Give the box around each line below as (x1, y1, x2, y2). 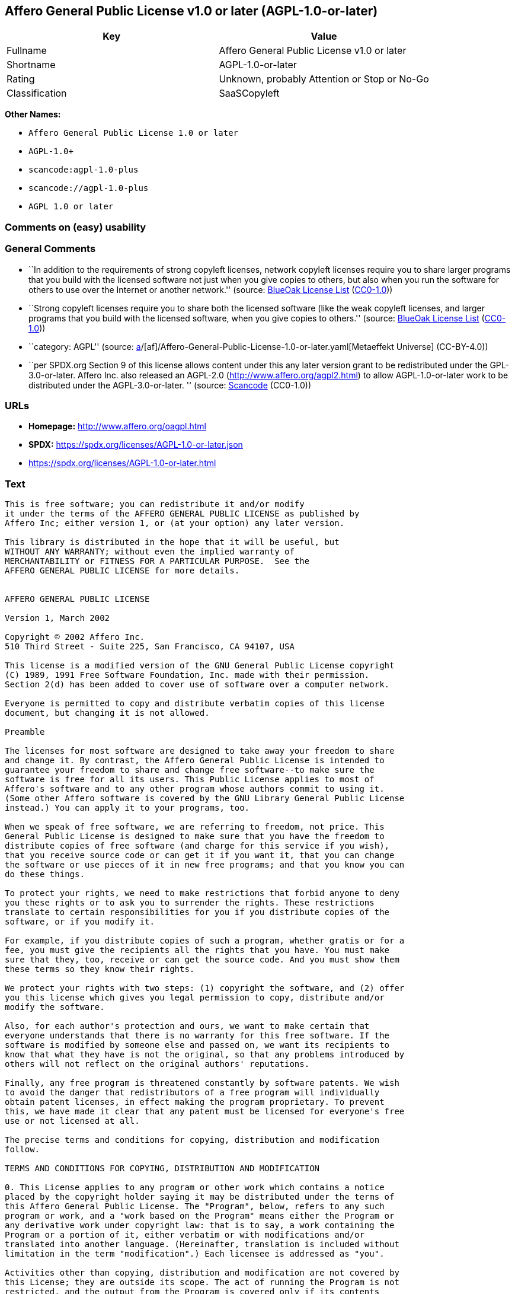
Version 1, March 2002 (5, 613, 110, 623)
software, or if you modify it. (5, 917, 155, 927)
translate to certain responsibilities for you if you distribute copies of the (5, 907, 390, 917)
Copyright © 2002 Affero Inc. (5, 632, 145, 642)
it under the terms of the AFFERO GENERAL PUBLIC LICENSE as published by (5, 509, 360, 519)
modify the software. (5, 1002, 105, 1012)
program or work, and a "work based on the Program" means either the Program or (5, 1211, 395, 1221)
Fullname (7, 44, 47, 57)
